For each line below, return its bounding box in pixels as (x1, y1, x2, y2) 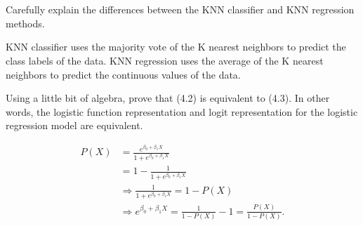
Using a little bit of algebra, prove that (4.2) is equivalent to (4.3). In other (6, 91, 330, 105)
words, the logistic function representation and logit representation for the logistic (6, 104, 358, 119)
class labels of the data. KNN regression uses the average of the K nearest (6, 53, 324, 67)
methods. (6, 15, 45, 30)
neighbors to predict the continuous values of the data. (6, 67, 241, 81)
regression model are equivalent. (6, 118, 143, 133)
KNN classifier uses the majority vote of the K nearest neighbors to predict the (6, 39, 346, 54)
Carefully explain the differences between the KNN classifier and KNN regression (6, 2, 355, 17)
